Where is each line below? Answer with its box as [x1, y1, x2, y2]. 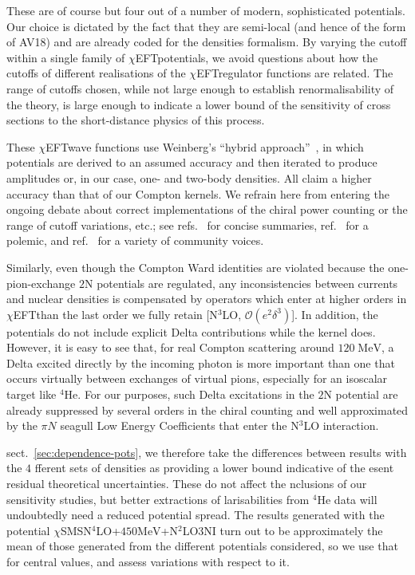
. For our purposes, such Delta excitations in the [77, 386, 314, 403]
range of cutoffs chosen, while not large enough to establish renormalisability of [6, 80, 394, 96]
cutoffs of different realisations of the [6, 65, 186, 81]
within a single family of [6, 49, 125, 65]
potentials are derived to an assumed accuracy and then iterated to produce [6, 154, 377, 171]
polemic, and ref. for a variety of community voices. [6, 232, 264, 249]
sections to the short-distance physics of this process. [6, 112, 265, 128]
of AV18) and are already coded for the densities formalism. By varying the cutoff [6, 33, 407, 50]
